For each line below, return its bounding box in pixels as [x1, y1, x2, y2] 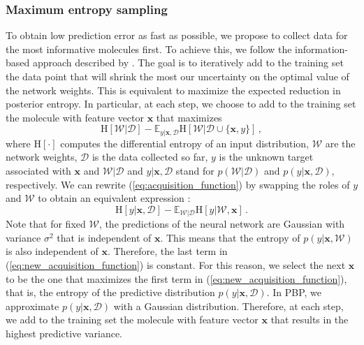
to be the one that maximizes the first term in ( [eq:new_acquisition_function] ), [6, 271, 347, 286]
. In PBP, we [266, 285, 322, 300]
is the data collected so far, [92, 149, 208, 164]
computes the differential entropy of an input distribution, [60, 135, 309, 150]
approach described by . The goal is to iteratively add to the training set [32, 55, 344, 70]
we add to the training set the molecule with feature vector [6, 312, 259, 327]
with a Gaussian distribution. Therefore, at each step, [113, 298, 344, 313]
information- [295, 41, 348, 56]
